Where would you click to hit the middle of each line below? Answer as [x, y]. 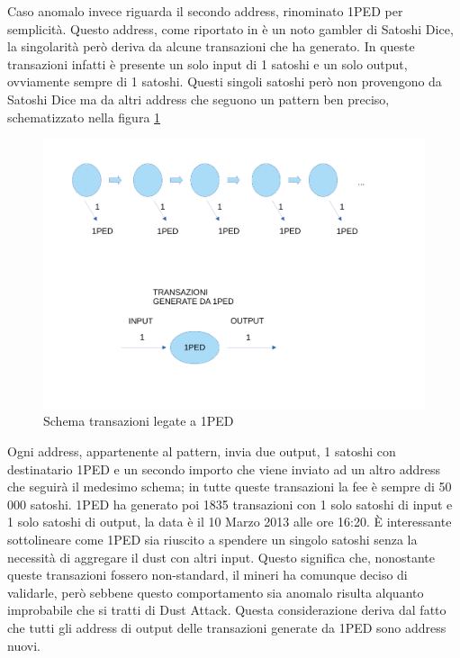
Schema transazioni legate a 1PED [139, 421]
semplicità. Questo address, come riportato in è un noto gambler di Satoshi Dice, [230, 28]
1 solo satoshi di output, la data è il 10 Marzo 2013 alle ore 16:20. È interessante [230, 522]
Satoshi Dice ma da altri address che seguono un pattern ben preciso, [198, 99]
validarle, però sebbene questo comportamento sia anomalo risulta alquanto [216, 592]
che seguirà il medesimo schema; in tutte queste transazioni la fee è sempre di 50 [230, 487]
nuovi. [24, 645]
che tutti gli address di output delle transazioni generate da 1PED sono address [227, 627]
